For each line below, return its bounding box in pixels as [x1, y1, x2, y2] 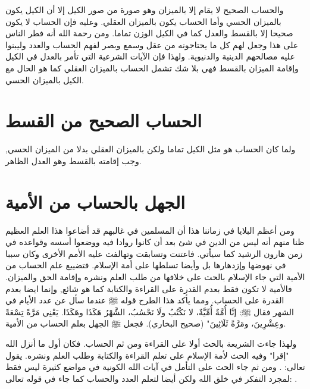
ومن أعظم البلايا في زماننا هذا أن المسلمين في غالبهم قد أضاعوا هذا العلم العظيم [5, 224, 295, 236]
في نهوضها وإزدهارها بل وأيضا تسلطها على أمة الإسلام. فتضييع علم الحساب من [5, 259, 286, 271]
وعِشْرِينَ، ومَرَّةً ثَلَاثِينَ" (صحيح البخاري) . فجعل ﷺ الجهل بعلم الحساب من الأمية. [5, 317, 286, 330]
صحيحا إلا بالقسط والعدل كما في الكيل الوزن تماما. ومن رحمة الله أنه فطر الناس [5, 27, 293, 39]
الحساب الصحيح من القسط [5, 108, 202, 133]
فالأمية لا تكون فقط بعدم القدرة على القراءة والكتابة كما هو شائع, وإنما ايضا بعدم [5, 282, 292, 294]
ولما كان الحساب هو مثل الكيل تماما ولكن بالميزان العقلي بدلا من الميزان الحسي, [5, 143, 296, 155]
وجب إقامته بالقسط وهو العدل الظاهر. [5, 154, 142, 167]
